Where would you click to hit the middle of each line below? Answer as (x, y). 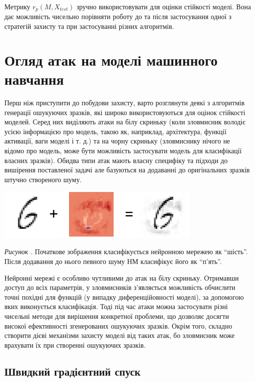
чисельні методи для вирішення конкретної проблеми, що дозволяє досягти (117, 316)
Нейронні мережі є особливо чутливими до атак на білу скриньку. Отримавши (122, 277)
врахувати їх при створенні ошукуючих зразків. (75, 345)
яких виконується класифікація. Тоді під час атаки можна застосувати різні (116, 306)
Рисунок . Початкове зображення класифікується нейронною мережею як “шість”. (126, 251)
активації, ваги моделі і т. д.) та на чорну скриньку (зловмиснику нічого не (117, 141)
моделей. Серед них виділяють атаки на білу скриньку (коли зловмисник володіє (125, 122)
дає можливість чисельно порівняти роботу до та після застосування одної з (118, 16)
